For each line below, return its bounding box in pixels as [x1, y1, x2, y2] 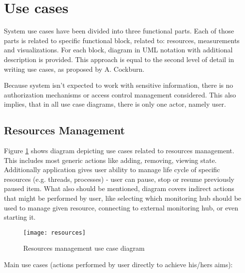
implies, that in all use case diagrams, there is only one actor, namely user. [4, 99, 226, 109]
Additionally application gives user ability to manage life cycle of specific [4, 164, 220, 175]
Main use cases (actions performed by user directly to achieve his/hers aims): [4, 259, 233, 270]
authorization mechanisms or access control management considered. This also [4, 89, 236, 99]
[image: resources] [23, 229, 86, 236]
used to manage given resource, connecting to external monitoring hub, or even [4, 202, 239, 212]
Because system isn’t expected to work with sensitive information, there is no [4, 80, 233, 90]
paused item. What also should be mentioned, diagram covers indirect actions [4, 183, 234, 193]
